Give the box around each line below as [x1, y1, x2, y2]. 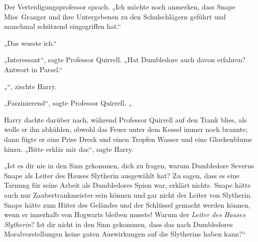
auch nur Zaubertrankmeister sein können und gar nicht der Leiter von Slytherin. [4, 189, 253, 200]
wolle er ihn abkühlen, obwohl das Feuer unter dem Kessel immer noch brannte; [4, 124, 248, 134]
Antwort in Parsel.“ [4, 64, 63, 74]
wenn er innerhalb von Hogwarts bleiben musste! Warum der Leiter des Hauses [4, 209, 246, 220]
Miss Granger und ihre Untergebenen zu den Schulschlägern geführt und [4, 11, 226, 21]
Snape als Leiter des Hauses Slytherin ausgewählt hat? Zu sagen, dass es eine [4, 170, 240, 180]
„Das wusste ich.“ [4, 37, 57, 48]
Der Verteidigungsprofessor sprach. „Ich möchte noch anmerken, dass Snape [4, 1, 236, 11]
